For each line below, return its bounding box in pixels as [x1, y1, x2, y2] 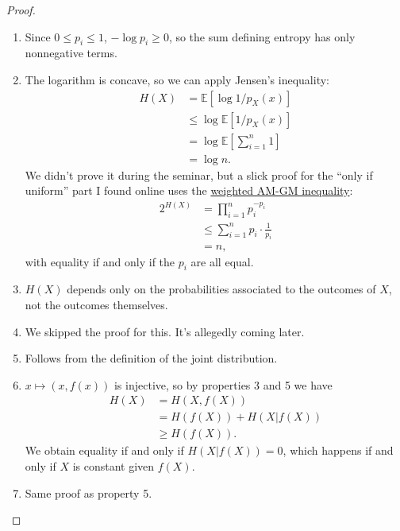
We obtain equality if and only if [25, 442, 184, 459]
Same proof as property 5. [25, 484, 152, 501]
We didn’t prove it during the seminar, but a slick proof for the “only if [25, 166, 373, 183]
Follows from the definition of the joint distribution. [25, 350, 278, 366]
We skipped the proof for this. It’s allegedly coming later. [25, 323, 305, 339]
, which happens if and [283, 442, 394, 459]
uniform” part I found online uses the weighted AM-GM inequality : [25, 182, 353, 199]
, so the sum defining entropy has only [168, 28, 356, 45]
